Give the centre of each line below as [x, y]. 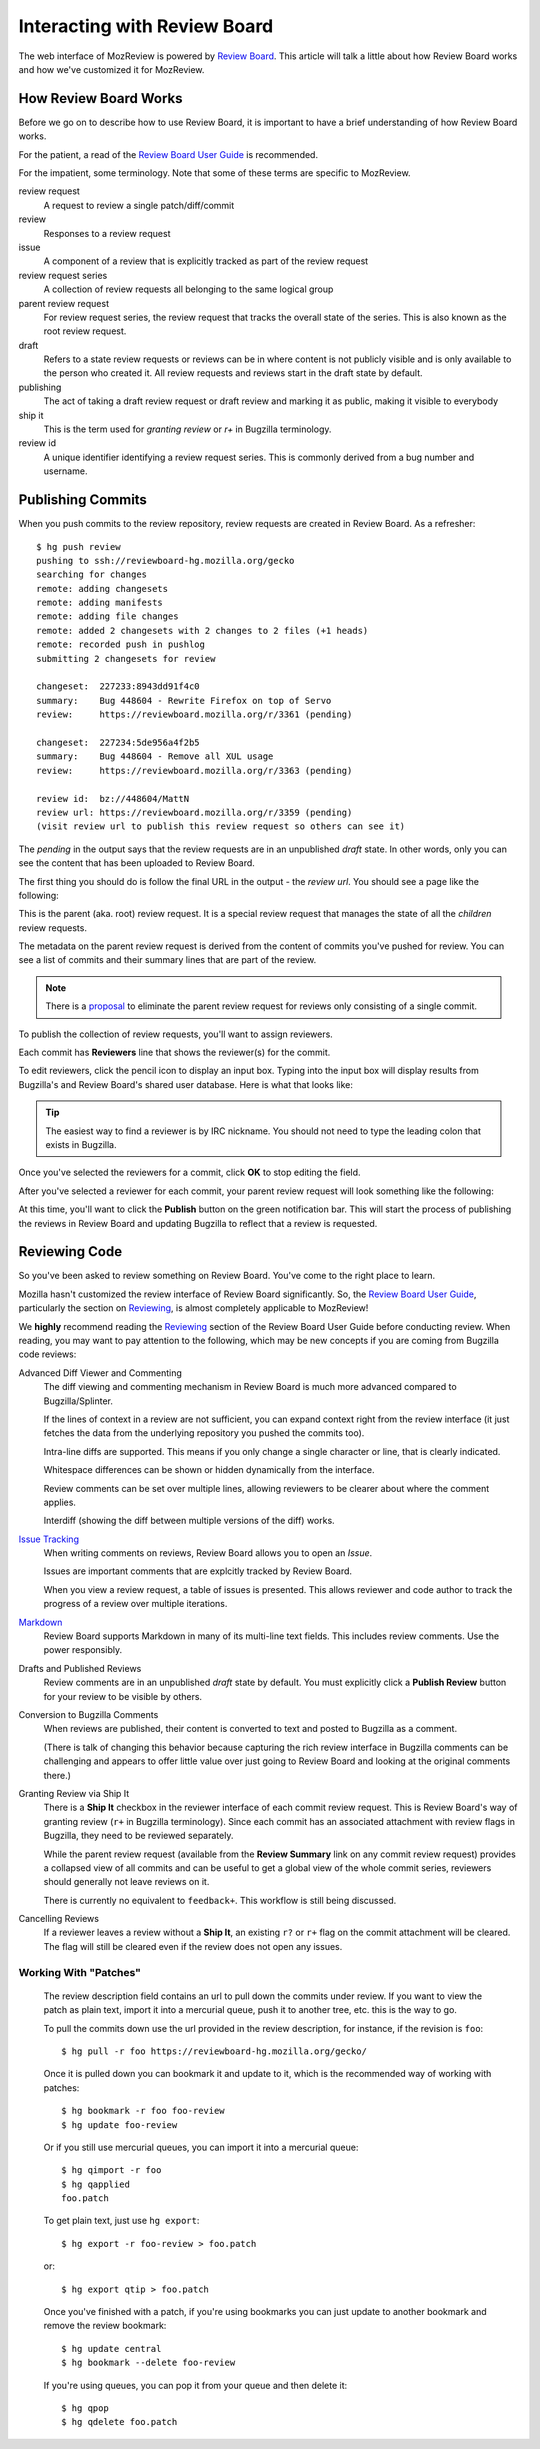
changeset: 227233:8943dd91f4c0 [118, 686]
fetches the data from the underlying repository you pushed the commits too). [204, 1433]
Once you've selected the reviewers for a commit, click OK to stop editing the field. [189, 1172]
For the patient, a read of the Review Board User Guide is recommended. [168, 154]
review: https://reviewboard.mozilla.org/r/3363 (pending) [194, 770]
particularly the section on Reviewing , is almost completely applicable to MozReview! [193, 1308]
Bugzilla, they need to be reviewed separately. [138, 1836]
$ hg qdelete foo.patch [119, 2422]
